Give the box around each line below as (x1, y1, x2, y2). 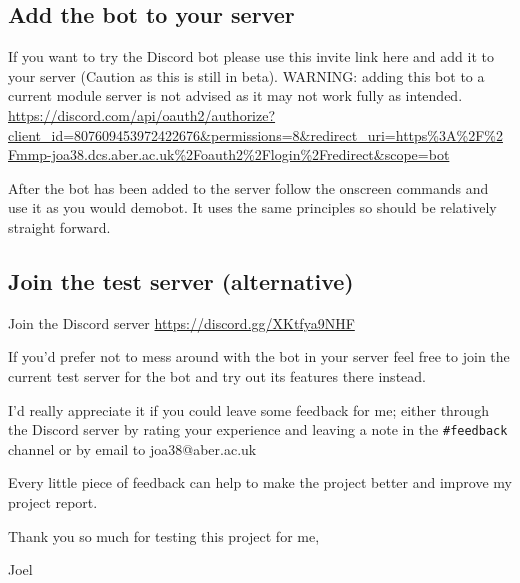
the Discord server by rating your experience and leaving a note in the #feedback (8, 419, 508, 440)
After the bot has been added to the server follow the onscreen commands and (8, 177, 489, 198)
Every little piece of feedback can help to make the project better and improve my (8, 472, 512, 493)
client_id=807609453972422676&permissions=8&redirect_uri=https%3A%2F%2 (8, 124, 503, 145)
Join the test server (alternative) (8, 265, 354, 296)
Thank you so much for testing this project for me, (8, 525, 320, 546)
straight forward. (8, 216, 111, 237)
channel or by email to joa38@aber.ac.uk (8, 438, 257, 459)
